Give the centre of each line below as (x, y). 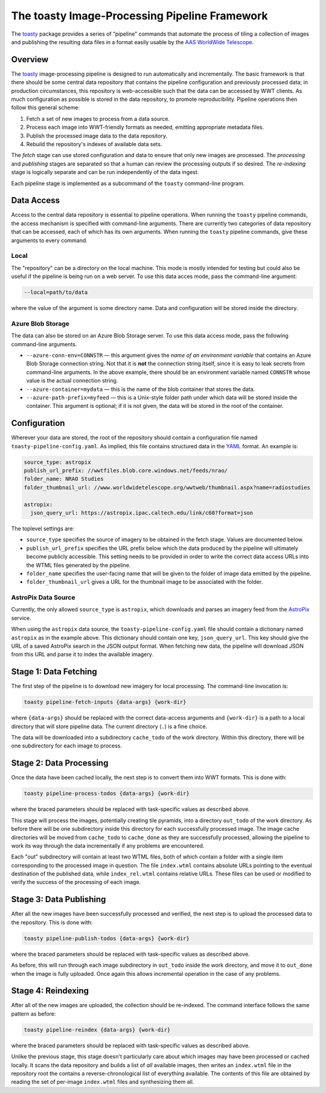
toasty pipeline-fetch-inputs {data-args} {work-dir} (105, 702)
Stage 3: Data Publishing (59, 899)
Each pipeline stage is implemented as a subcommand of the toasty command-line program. (128, 183)
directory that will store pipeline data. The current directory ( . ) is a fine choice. (109, 726)
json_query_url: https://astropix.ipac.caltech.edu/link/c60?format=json (142, 513)
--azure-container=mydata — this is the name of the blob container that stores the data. (141, 389)
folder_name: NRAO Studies (64, 479)
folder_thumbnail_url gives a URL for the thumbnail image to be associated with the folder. (145, 582)
